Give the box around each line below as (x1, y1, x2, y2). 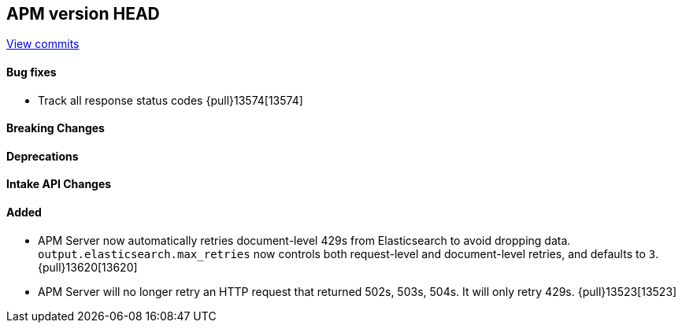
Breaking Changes (6, 121, 105, 135)
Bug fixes (6, 65, 57, 79)
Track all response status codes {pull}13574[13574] (38, 93, 303, 107)
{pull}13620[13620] (38, 260, 138, 274)
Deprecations (6, 149, 79, 163)
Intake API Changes (6, 177, 112, 191)
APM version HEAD (6, 4, 160, 24)
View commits (6, 37, 80, 51)
